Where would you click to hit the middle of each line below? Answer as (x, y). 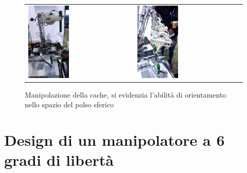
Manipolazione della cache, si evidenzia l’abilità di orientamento (126, 94)
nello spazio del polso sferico (69, 104)
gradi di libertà (59, 160)
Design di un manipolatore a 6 (114, 139)
